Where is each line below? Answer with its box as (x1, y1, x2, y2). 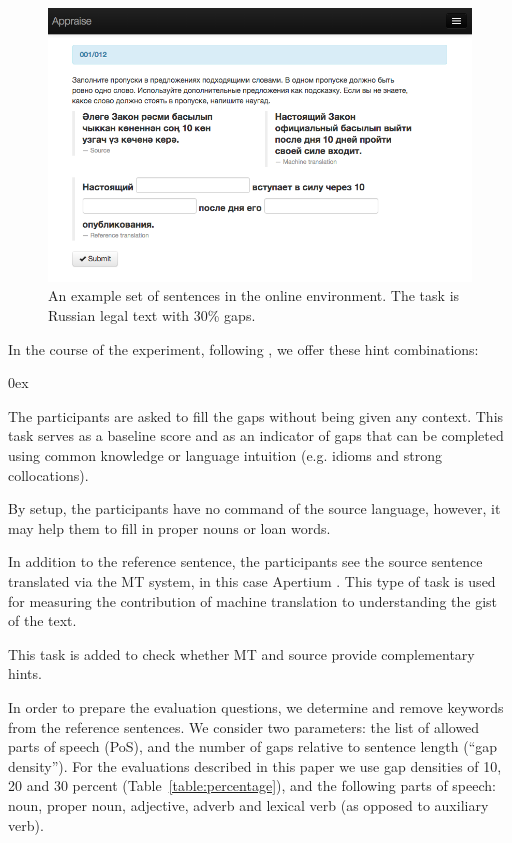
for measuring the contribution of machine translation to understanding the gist (8, 590, 498, 611)
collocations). (8, 464, 89, 485)
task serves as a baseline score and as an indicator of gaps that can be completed (8, 425, 504, 446)
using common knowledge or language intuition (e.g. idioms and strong (8, 445, 442, 466)
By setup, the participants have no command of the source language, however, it (8, 498, 501, 519)
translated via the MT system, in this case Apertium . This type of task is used (8, 570, 496, 591)
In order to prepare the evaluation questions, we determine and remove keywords (8, 696, 504, 717)
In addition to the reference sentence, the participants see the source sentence (8, 551, 483, 572)
